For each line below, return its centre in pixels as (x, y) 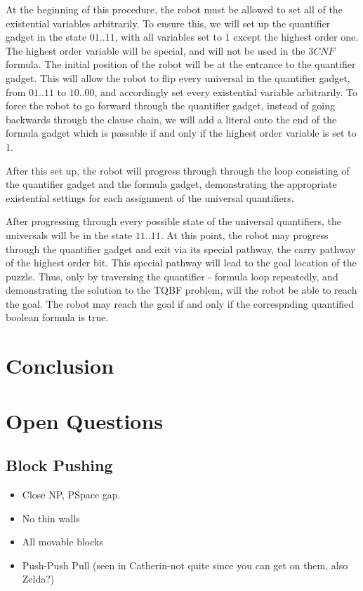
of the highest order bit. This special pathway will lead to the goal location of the (181, 263)
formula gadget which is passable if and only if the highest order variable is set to (181, 133)
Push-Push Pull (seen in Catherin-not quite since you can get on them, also (185, 565)
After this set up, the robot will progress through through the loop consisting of (178, 170)
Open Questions (85, 420)
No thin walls (51, 518)
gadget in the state (46, 37)
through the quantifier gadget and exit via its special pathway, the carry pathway (181, 249)
